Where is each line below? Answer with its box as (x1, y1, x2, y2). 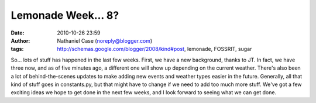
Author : (11, 37, 30, 44)
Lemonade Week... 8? (11, 9, 119, 22)
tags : (11, 46, 24, 53)
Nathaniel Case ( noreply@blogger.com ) (57, 37, 153, 44)
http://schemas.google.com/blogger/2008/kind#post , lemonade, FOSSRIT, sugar (57, 46, 252, 53)
